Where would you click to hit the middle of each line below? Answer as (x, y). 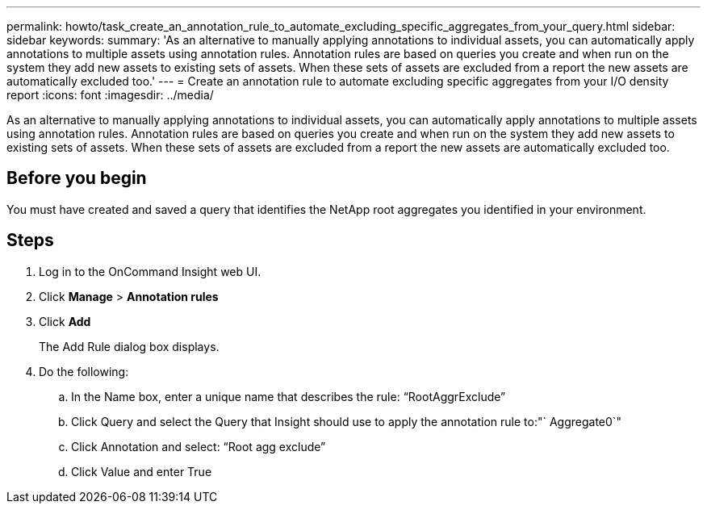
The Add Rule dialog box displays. (129, 346)
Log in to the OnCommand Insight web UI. (150, 271)
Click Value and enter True (142, 471)
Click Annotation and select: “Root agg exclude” (199, 446)
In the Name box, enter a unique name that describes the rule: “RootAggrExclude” (289, 396)
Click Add (65, 321)
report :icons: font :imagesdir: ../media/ (110, 95)
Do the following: (84, 371)
